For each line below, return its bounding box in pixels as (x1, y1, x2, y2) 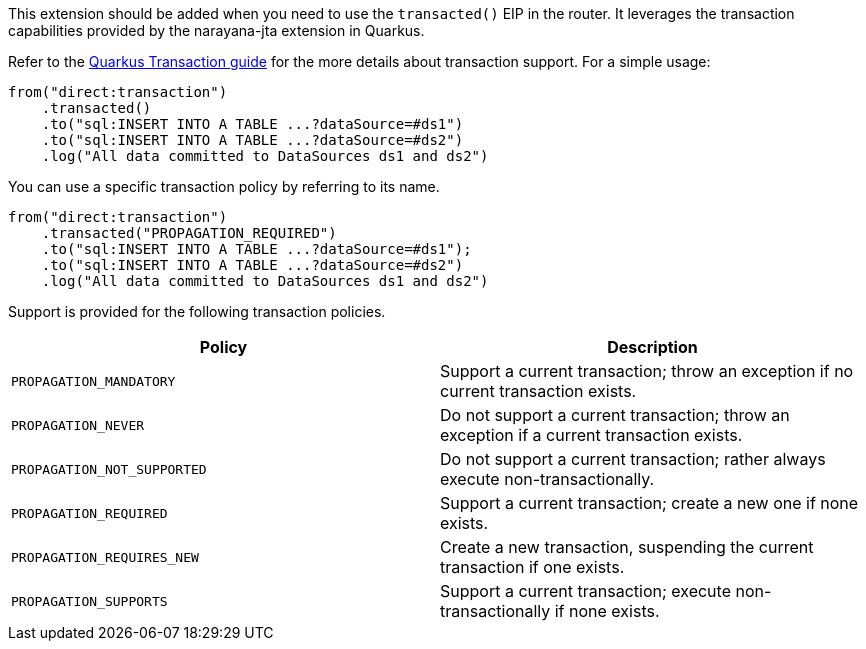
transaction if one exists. (440, 557, 625, 577)
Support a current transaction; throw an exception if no (440, 361, 854, 381)
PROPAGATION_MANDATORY (11, 373, 176, 389)
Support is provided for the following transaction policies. (8, 303, 386, 320)
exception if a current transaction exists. (440, 425, 743, 445)
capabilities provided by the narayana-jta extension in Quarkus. (8, 22, 425, 39)
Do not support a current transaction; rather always (440, 449, 826, 469)
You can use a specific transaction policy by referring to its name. (8, 178, 440, 195)
